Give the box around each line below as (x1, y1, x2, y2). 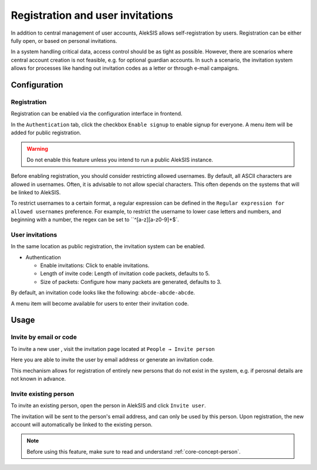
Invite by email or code (11, 333, 77, 341)
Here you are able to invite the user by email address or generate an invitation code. (11, 356, 214, 363)
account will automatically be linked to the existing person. (11, 421, 153, 428)
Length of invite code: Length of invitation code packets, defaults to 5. (40, 270, 210, 277)
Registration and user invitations (11, 9, 173, 22)
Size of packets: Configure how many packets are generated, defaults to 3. (40, 278, 222, 285)
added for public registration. (11, 129, 82, 136)
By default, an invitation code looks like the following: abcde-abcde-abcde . (11, 289, 195, 296)
